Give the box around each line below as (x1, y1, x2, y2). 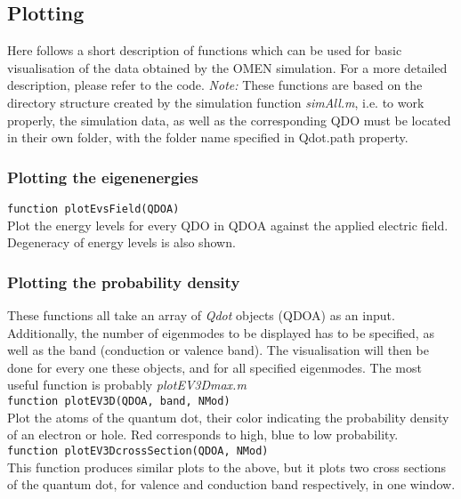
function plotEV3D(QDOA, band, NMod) (7, 395, 230, 408)
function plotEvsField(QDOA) (7, 202, 180, 215)
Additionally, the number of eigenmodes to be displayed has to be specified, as (7, 323, 434, 342)
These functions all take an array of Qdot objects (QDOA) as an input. (7, 306, 395, 325)
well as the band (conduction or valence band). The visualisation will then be (7, 341, 429, 359)
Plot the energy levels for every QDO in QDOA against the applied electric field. (7, 215, 449, 234)
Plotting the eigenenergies (7, 165, 198, 188)
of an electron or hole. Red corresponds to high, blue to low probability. (7, 425, 399, 444)
